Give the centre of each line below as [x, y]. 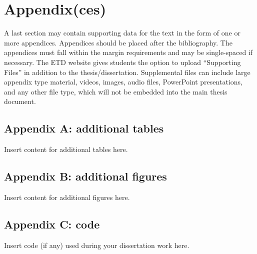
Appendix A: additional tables [84, 128]
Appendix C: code [52, 224]
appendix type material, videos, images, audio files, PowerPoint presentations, [123, 82]
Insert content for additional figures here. [67, 197]
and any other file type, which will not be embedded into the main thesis [116, 91]
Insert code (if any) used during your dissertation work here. [97, 245]
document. [20, 101]
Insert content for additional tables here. [66, 149]
